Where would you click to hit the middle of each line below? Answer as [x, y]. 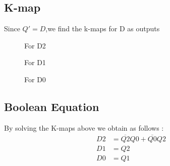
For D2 [35, 45]
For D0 [35, 79]
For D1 [35, 62]
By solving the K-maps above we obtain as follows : [84, 127]
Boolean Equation [52, 106]
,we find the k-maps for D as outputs [103, 29]
